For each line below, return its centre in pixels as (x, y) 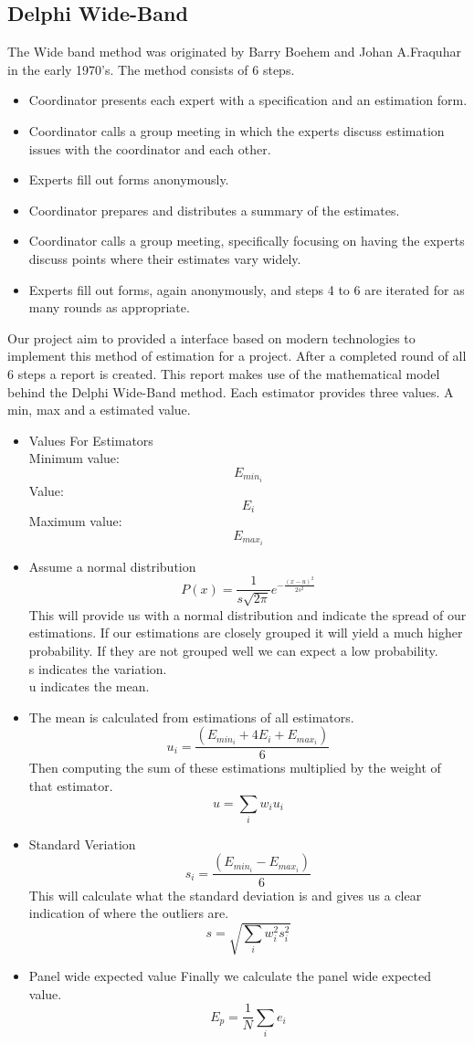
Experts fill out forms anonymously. (129, 179)
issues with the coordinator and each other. (150, 148)
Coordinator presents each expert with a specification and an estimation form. (248, 100)
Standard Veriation (82, 844)
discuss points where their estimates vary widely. (165, 258)
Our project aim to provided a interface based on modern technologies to (211, 337)
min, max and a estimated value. (99, 410)
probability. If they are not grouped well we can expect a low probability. (233, 650)
